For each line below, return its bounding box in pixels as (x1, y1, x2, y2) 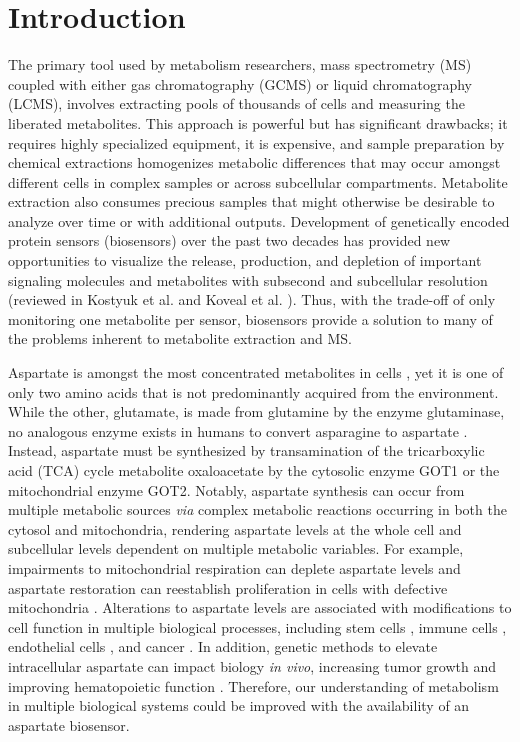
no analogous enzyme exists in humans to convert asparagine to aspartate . (8, 420, 468, 441)
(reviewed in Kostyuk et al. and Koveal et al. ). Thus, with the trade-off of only (8, 289, 496, 310)
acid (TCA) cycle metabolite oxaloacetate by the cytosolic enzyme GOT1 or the (8, 460, 500, 480)
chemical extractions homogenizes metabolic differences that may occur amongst (8, 152, 501, 173)
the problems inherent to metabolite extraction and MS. (8, 328, 352, 349)
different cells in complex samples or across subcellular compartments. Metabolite (8, 171, 508, 192)
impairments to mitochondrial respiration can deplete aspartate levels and (8, 557, 461, 578)
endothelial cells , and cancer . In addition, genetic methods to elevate (8, 636, 438, 657)
